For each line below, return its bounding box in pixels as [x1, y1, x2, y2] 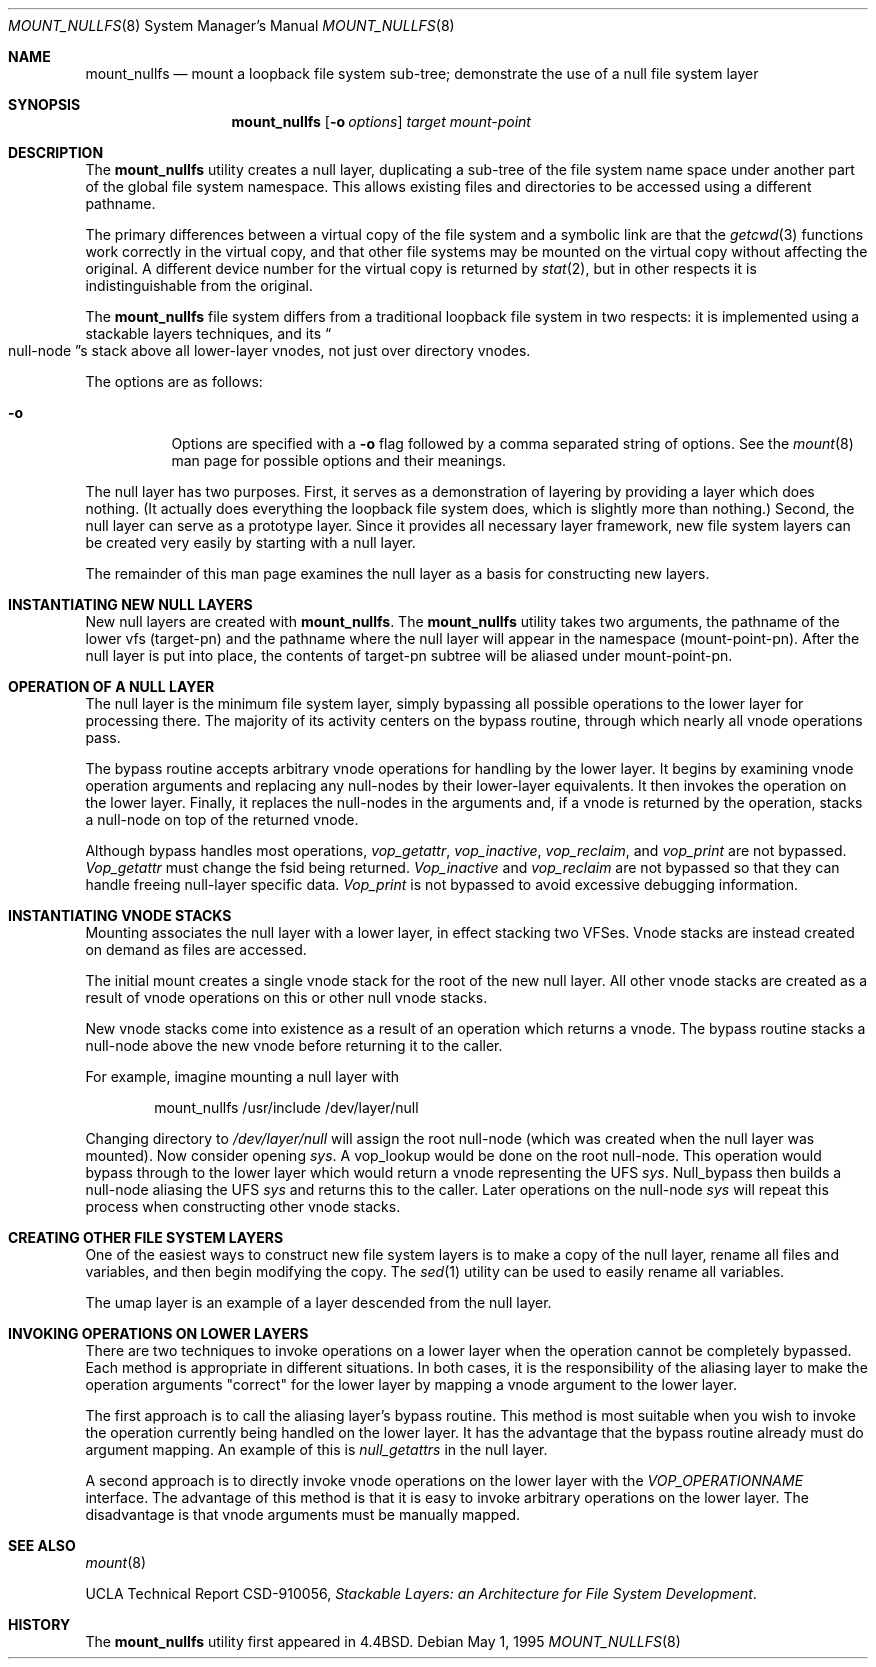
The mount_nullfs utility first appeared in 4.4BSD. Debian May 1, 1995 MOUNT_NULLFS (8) [85, 1633, 681, 1650]
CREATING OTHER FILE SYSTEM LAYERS [8, 1229, 284, 1246]
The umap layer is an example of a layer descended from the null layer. [85, 1294, 552, 1311]
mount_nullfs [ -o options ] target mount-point [231, 113, 531, 130]
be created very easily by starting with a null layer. [85, 534, 416, 551]
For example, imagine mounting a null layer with [85, 1068, 400, 1085]
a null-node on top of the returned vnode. [85, 811, 359, 828]
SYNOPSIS [8, 96, 81, 113]
